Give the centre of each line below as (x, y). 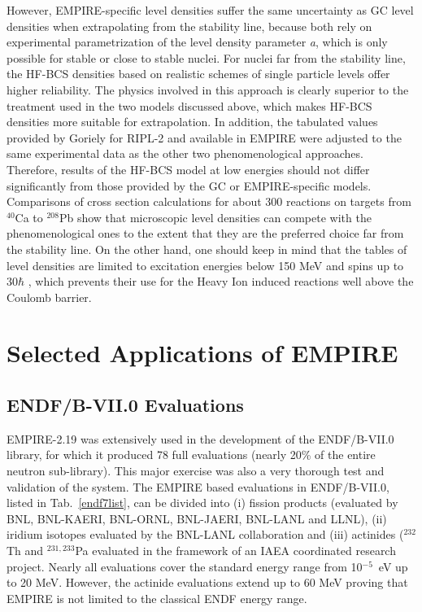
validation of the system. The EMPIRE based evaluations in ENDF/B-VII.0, (198, 486)
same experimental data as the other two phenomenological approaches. (185, 153)
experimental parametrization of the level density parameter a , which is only (197, 42)
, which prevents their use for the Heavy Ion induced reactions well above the (221, 281)
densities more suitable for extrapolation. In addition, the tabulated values (192, 122)
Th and (25, 551)
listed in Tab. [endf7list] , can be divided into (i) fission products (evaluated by (202, 503)
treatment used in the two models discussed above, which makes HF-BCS (189, 105)
